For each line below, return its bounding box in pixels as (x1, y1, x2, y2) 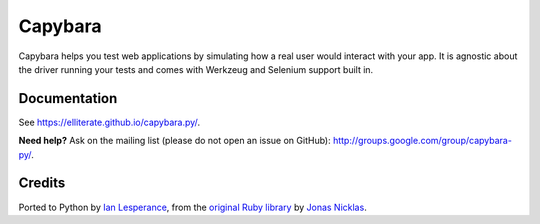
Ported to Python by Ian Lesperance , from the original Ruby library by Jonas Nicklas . (18, 201, 367, 213)
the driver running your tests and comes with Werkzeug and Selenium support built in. (18, 63, 374, 75)
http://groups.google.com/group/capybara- (332, 135, 512, 147)
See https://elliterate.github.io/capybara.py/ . (18, 116, 200, 128)
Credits (18, 175, 66, 192)
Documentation (18, 90, 118, 107)
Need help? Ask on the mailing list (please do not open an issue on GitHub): (18, 135, 331, 147)
